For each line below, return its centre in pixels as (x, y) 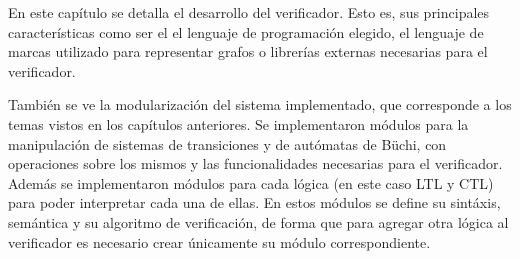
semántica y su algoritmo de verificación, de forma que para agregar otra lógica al (258, 221)
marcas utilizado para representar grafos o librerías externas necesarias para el (248, 51)
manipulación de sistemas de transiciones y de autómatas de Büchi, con (227, 143)
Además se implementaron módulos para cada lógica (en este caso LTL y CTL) (251, 182)
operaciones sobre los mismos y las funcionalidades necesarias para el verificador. (255, 163)
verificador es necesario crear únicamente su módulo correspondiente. (219, 241)
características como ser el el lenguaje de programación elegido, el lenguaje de (246, 31)
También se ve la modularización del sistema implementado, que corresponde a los (260, 104)
